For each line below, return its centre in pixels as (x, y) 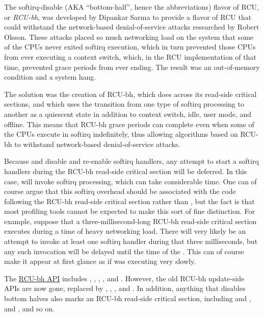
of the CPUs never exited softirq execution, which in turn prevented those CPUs (130, 47)
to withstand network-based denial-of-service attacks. (97, 144)
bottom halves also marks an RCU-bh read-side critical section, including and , (128, 298)
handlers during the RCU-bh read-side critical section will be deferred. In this (126, 171)
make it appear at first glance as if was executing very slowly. (100, 261)
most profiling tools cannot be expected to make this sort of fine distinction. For (129, 211)
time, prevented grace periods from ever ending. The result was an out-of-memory (132, 67)
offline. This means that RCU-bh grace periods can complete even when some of (129, 124)
